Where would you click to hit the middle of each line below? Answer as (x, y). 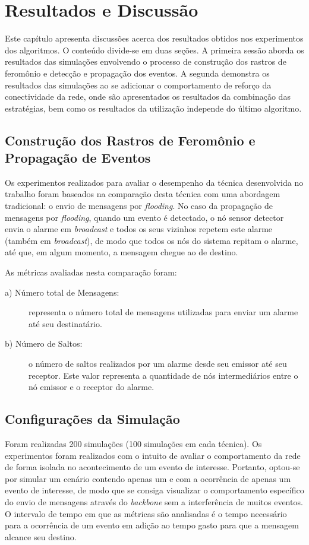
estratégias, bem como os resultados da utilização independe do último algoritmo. (153, 108)
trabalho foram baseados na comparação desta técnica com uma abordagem (143, 194)
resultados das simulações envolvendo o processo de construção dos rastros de (146, 61)
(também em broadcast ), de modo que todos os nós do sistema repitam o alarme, (152, 240)
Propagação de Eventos (78, 158)
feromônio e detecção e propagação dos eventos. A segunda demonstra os (137, 73)
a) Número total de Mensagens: (62, 292)
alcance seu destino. (41, 536)
